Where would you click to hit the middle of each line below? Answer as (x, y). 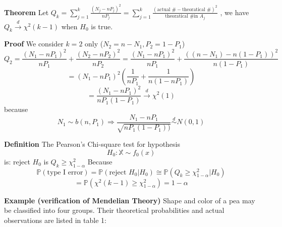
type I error (65, 172)
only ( (94, 44)
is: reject (17, 161)
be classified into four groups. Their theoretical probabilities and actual (114, 210)
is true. (102, 26)
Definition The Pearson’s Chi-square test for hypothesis (92, 144)
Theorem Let (26, 12)
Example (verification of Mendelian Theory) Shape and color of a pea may (130, 200)
